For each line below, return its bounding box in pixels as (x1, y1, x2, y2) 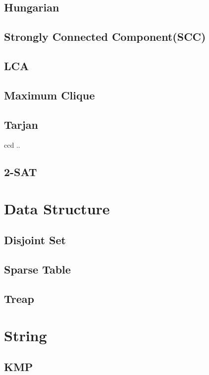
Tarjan (4, 116, 39, 132)
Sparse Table (4, 262, 71, 277)
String (4, 325, 47, 345)
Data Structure (4, 198, 110, 218)
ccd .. (4, 140, 20, 150)
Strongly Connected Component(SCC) (4, 29, 206, 44)
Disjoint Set (4, 232, 66, 248)
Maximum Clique (4, 87, 95, 102)
